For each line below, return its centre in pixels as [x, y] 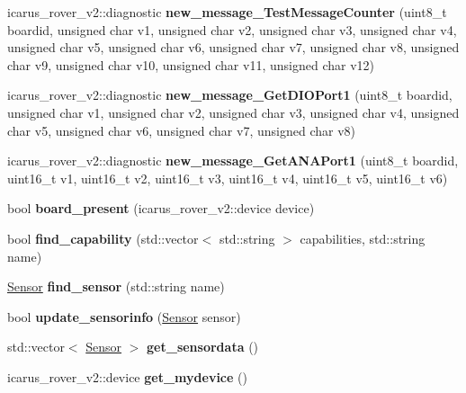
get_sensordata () [203, 347]
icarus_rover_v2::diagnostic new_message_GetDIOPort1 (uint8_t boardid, [230, 95]
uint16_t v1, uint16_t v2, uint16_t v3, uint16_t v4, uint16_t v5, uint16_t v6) [228, 178]
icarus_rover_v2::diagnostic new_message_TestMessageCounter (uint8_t [227, 12]
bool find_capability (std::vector [103, 238]
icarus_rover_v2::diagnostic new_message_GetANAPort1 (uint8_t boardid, [233, 161]
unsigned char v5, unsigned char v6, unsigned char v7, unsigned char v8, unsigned [233, 47]
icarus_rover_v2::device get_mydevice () [127, 376]
